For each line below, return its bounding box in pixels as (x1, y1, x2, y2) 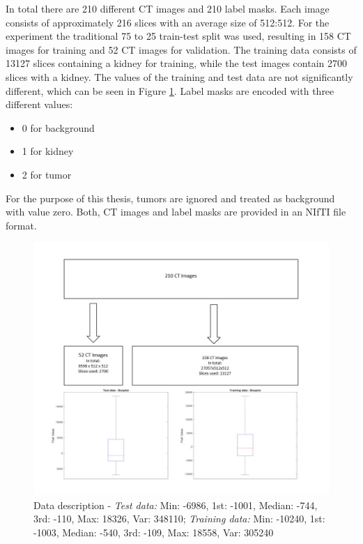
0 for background (22, 120, 95, 135)
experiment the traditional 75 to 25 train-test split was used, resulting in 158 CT (6, 29, 351, 43)
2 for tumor (22, 167, 72, 181)
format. (6, 218, 37, 232)
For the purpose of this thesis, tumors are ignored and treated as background (6, 190, 335, 205)
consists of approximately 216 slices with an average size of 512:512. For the (6, 15, 330, 29)
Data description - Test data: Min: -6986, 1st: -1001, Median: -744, (33, 497, 318, 512)
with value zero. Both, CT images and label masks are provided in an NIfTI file (6, 204, 346, 219)
